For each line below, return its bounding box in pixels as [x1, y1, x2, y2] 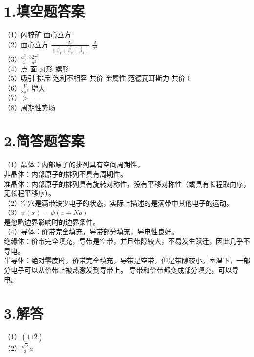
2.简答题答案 [4, 131, 85, 151]
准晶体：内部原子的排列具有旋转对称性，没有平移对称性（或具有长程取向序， [4, 178, 250, 189]
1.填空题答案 [4, 1, 85, 21]
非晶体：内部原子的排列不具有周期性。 [4, 168, 127, 179]
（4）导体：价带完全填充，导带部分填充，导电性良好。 [4, 226, 178, 237]
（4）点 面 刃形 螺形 [4, 63, 69, 73]
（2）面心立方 [4, 39, 48, 49]
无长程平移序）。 [4, 188, 55, 198]
